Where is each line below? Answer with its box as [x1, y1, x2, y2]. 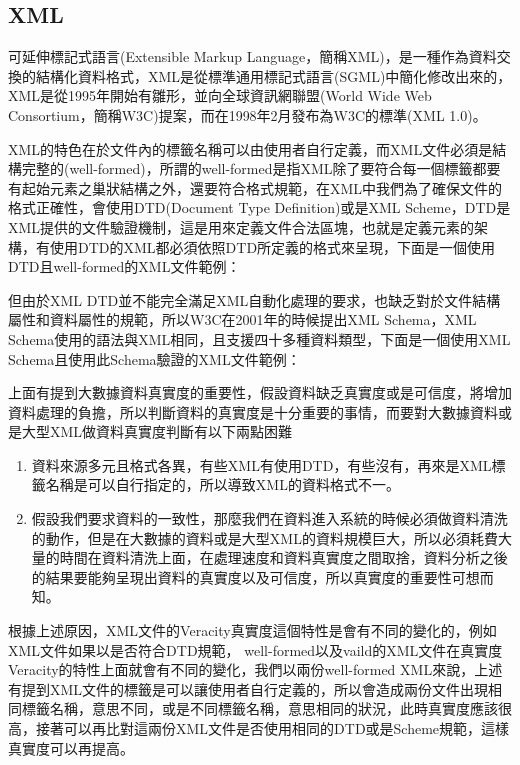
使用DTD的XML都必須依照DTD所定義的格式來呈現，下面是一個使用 [49, 236, 496, 257]
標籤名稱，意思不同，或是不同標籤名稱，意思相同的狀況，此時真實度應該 [21, 698, 498, 719]
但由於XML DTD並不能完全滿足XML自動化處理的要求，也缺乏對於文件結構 [8, 289, 501, 310]
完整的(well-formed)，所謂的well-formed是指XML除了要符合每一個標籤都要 [21, 158, 501, 179]
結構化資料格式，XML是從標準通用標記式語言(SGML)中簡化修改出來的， [35, 65, 512, 86]
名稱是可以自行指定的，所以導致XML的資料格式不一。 [45, 474, 400, 495]
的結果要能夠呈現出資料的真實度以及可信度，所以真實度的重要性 [31, 566, 452, 587]
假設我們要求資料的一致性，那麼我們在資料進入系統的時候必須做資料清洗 [31, 508, 508, 529]
